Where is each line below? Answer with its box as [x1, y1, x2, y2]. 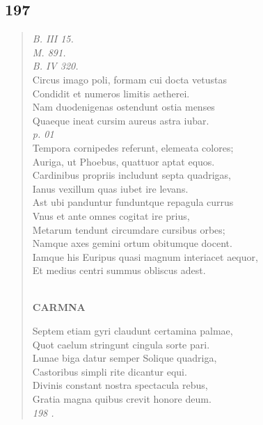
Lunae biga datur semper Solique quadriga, [32, 351, 217, 365]
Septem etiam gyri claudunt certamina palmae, [32, 323, 233, 338]
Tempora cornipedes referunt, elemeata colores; [32, 140, 234, 154]
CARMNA [32, 300, 86, 314]
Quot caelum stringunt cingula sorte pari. [32, 337, 210, 351]
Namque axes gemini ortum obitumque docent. [32, 236, 232, 250]
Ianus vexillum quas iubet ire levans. [32, 181, 189, 195]
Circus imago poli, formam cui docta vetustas [32, 72, 227, 86]
